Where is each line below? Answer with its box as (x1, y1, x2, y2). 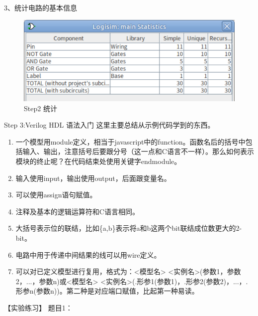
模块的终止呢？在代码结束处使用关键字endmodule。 (15, 156, 181, 166)
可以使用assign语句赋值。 (15, 189, 97, 200)
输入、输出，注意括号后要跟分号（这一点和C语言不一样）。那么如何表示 (22, 146, 254, 157)
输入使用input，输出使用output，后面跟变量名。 (15, 172, 171, 183)
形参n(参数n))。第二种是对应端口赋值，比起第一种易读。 (15, 286, 199, 296)
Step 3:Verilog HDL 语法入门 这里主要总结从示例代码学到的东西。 (4, 120, 215, 130)
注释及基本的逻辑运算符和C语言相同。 (15, 206, 139, 216)
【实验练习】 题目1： (4, 302, 73, 313)
